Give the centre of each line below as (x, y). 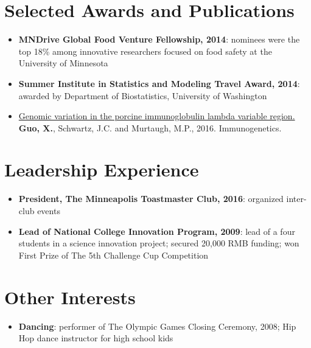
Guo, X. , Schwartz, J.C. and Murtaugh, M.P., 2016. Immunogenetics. (150, 127)
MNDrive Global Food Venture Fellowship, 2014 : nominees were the (159, 39)
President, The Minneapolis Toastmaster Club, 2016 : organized (151, 199)
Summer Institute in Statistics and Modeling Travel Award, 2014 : (159, 83)
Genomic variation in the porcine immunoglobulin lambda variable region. (157, 116)
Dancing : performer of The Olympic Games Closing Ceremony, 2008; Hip (157, 326)
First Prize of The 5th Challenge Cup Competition (114, 255)
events (49, 211)
